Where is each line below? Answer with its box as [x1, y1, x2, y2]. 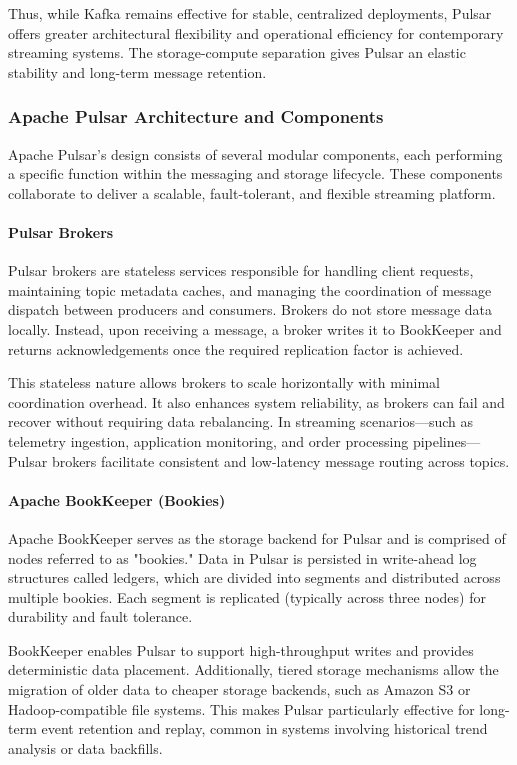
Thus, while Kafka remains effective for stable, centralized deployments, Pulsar [8, 3, 492, 23]
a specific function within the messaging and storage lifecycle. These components [8, 163, 503, 184]
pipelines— [412, 430, 481, 451]
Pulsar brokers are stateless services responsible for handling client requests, [8, 260, 474, 281]
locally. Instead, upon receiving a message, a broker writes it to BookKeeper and [8, 318, 502, 339]
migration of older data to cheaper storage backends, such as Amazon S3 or [8, 679, 471, 700]
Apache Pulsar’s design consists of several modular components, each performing [8, 143, 503, 164]
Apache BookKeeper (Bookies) [8, 489, 226, 510]
